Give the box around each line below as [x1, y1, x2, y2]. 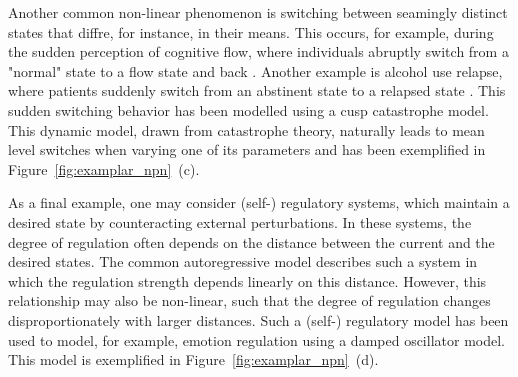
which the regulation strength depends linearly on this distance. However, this [8, 270, 487, 291]
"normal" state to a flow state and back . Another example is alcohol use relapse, [8, 60, 503, 81]
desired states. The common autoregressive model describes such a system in [8, 251, 478, 272]
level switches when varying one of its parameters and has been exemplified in [8, 139, 486, 160]
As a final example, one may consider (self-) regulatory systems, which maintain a [8, 192, 510, 213]
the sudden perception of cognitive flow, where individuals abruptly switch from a [8, 41, 509, 62]
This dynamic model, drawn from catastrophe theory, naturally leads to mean [8, 119, 485, 140]
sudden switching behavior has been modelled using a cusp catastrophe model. [8, 99, 489, 120]
